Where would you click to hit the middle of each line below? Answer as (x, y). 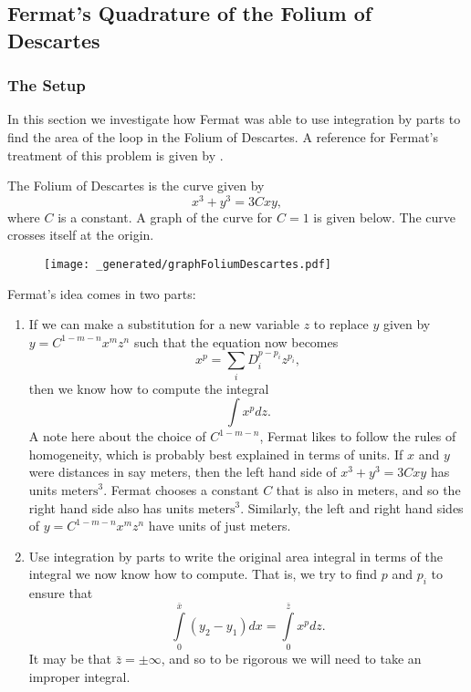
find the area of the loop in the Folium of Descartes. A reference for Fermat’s (223, 136)
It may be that (70, 659)
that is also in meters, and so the (368, 489)
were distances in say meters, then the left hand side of (183, 472)
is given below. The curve (384, 217)
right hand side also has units (111, 507)
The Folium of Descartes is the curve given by (136, 186)
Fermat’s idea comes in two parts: (102, 293)
